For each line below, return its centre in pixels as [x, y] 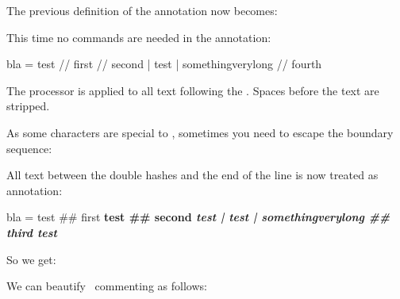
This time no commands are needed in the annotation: [139, 37]
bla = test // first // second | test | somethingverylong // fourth [164, 64]
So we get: [31, 259]
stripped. [28, 106]
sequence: [29, 148]
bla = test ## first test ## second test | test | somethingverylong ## [198, 217]
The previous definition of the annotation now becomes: [142, 10]
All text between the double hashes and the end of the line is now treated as [192, 175]
